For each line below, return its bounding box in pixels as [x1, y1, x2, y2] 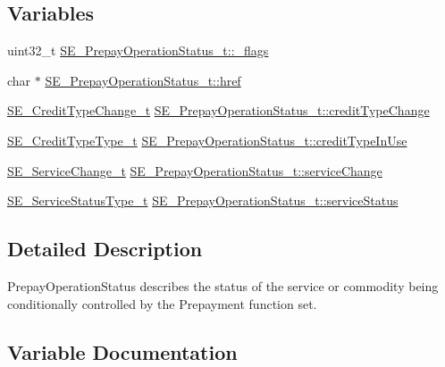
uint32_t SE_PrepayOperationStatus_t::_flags [7, 41, 269, 60]
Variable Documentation [7, 338, 238, 365]
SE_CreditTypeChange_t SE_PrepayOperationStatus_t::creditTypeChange [7, 101, 430, 120]
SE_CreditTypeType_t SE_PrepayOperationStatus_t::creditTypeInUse [7, 130, 407, 149]
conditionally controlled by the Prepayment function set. [7, 294, 317, 313]
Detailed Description [7, 235, 203, 263]
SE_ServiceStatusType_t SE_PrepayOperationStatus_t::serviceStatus [7, 191, 399, 210]
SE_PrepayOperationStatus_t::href [45, 71, 241, 89]
